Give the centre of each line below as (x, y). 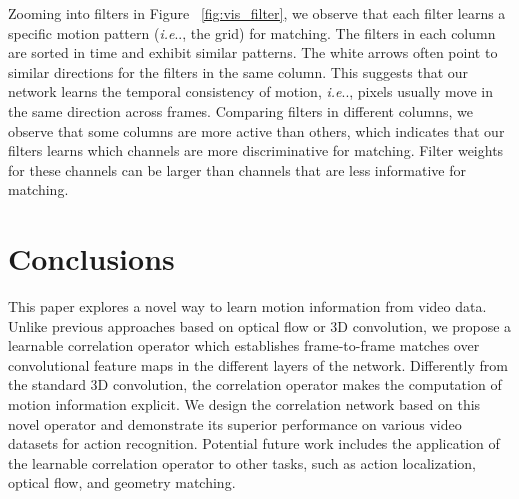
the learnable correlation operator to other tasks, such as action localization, (242, 462)
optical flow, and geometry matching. (122, 482)
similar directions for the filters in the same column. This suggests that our (238, 71)
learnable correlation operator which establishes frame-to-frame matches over (244, 345)
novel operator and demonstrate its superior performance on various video (235, 423)
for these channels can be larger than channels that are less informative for (237, 169)
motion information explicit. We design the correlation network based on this (244, 404)
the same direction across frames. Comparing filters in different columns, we (240, 110)
